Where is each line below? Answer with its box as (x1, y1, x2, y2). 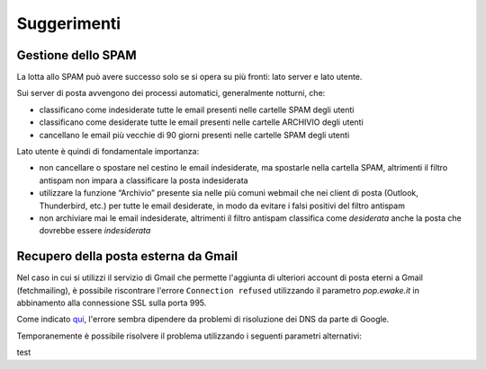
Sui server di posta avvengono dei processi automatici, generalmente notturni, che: (16, 88, 326, 99)
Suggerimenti (16, 13, 121, 33)
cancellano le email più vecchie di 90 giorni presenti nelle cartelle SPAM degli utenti (39, 129, 350, 140)
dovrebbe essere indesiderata (39, 225, 151, 236)
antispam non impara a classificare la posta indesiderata (39, 175, 248, 186)
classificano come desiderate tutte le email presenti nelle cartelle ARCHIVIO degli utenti (39, 117, 364, 127)
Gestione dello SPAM (16, 48, 137, 63)
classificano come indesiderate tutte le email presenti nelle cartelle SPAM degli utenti (39, 104, 355, 115)
